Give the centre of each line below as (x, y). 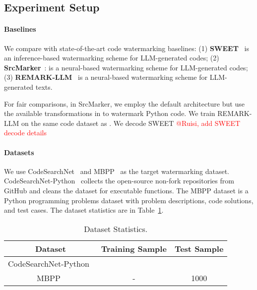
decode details (26, 133)
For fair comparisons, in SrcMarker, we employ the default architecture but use (124, 103)
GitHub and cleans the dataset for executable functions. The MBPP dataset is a (126, 190)
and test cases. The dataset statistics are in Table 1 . (84, 210)
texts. (44, 87)
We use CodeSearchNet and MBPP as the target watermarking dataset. (117, 171)
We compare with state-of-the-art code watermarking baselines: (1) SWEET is (127, 48)
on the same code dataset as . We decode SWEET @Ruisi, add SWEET (131, 123)
